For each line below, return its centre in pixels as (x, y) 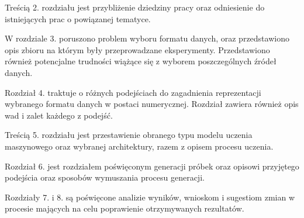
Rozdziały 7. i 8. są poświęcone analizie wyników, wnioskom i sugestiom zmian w (150, 197)
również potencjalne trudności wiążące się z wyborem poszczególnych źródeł (141, 61)
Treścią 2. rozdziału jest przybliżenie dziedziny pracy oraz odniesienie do (135, 7)
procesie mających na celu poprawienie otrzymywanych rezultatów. (125, 208)
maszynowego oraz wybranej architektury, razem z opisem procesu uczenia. (139, 146)
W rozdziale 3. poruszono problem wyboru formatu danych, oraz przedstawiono (147, 38)
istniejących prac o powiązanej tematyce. (78, 18)
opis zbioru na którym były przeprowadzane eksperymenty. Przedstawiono (137, 49)
